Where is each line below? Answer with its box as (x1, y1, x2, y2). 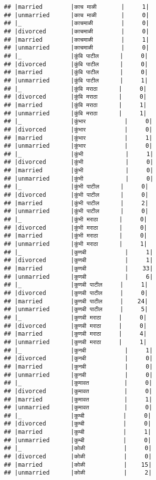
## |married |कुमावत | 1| (4, 396, 153, 403)
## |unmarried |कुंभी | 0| (4, 175, 154, 182)
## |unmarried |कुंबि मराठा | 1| (4, 109, 147, 117)
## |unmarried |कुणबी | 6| (4, 273, 153, 280)
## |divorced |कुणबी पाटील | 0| (4, 289, 148, 296)
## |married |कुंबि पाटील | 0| (4, 69, 148, 76)
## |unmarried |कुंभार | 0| (4, 142, 153, 150)
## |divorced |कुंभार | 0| (4, 126, 153, 133)
